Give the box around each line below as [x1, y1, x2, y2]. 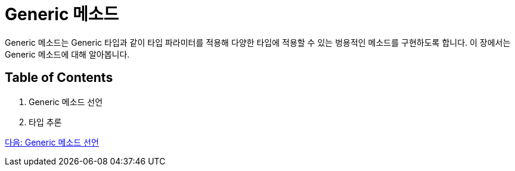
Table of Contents [5, 70, 113, 85]
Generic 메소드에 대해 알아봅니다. [5, 49, 130, 59]
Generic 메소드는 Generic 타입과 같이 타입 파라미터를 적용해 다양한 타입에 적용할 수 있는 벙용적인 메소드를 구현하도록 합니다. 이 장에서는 [5, 37, 511, 47]
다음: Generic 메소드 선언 [5, 137, 99, 147]
